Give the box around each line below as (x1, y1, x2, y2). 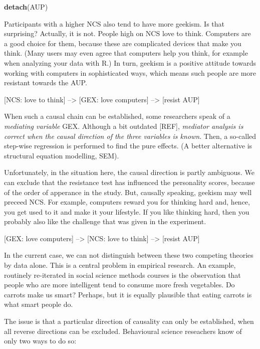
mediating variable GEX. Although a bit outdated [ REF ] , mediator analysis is (4, 120, 243, 131)
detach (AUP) (4, 2, 48, 12)
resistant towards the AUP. (4, 77, 87, 88)
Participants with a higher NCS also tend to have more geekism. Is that (4, 18, 225, 29)
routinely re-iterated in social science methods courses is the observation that (4, 269, 241, 280)
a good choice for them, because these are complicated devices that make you (4, 38, 241, 48)
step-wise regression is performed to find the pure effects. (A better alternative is (4, 140, 252, 151)
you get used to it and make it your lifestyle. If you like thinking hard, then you (4, 206, 249, 217)
